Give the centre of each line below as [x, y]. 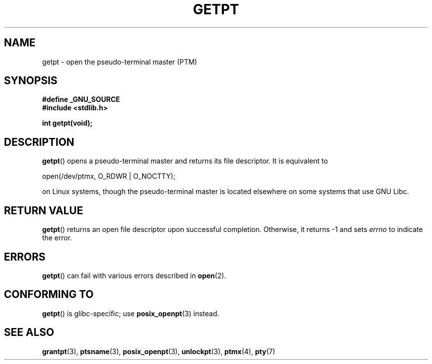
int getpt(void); [67, 123]
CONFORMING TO [49, 295]
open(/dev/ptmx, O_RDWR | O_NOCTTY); [109, 176]
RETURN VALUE [44, 210]
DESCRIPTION [39, 142]
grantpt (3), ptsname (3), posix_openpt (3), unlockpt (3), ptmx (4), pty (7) [159, 351]
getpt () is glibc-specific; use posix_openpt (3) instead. [131, 313]
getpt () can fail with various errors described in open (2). [134, 275]
